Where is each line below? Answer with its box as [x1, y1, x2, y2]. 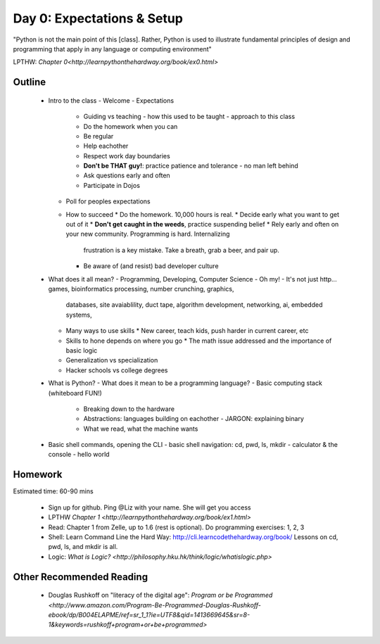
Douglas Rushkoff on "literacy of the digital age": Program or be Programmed [48, 591, 273, 600]
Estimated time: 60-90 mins [13, 487, 94, 495]
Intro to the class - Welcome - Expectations [48, 96, 175, 105]
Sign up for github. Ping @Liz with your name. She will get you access [48, 503, 251, 512]
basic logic [65, 346, 98, 355]
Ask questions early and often [83, 171, 170, 179]
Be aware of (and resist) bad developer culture [83, 262, 219, 270]
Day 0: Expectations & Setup [13, 11, 183, 26]
